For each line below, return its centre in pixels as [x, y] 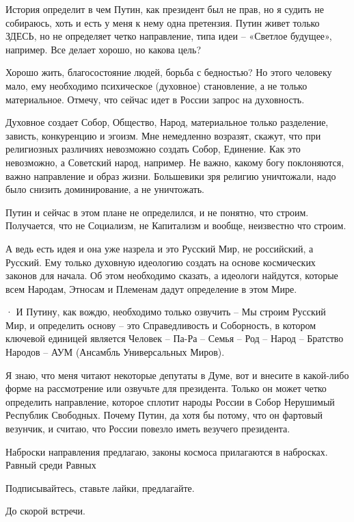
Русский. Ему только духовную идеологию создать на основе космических [161, 262]
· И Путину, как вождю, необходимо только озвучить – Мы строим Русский [166, 312]
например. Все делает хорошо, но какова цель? [104, 49]
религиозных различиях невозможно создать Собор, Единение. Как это [153, 149]
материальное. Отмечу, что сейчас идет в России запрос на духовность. [155, 99]
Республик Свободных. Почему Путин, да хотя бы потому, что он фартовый [164, 415]
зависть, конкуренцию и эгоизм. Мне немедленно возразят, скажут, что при [163, 135]
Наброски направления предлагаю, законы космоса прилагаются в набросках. [167, 451]
